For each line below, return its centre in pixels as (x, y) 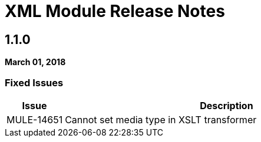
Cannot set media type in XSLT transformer (161, 119)
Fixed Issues (34, 82)
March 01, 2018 (35, 62)
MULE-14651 (35, 119)
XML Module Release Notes (115, 11)
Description (227, 105)
